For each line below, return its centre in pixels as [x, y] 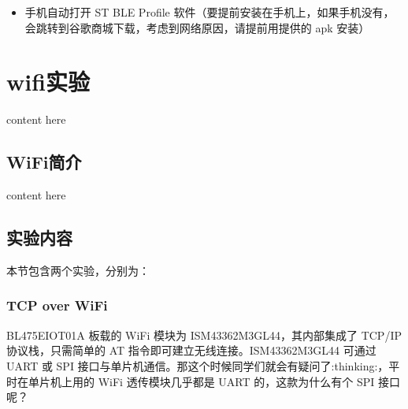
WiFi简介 [44, 162]
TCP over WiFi [57, 305]
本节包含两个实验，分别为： [78, 270]
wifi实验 [48, 82]
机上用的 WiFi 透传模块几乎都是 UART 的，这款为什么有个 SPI [212, 381]
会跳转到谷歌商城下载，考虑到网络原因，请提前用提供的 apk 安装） [197, 27]
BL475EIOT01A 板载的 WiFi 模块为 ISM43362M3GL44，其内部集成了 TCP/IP [204, 335]
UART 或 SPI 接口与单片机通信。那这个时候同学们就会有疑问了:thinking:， [198, 365]
